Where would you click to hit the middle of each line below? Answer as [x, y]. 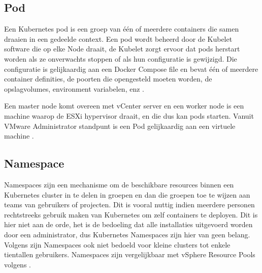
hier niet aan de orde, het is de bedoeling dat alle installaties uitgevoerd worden [128, 224]
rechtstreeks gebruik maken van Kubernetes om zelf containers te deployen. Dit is [131, 214]
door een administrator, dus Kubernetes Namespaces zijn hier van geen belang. [127, 234]
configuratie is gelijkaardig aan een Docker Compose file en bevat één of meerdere [131, 69]
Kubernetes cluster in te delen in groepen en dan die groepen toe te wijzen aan [127, 194]
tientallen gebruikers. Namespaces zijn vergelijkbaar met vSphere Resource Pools [130, 254]
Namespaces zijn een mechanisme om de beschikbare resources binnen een [119, 184]
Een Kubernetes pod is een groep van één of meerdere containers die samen [122, 29]
